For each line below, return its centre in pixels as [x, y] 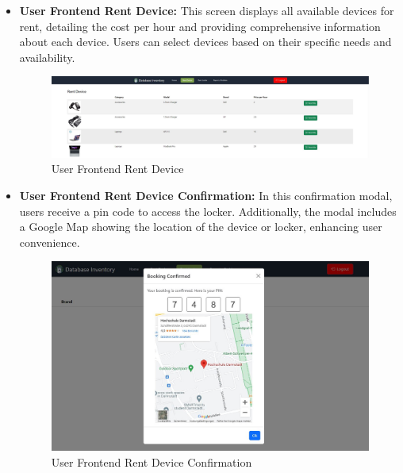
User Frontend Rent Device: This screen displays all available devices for [207, 10]
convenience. [50, 242]
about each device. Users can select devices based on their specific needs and [205, 42]
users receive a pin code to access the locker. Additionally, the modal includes [208, 211]
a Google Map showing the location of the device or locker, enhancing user [201, 227]
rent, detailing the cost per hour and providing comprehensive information [200, 26]
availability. [47, 57]
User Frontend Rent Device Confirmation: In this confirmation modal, [206, 195]
